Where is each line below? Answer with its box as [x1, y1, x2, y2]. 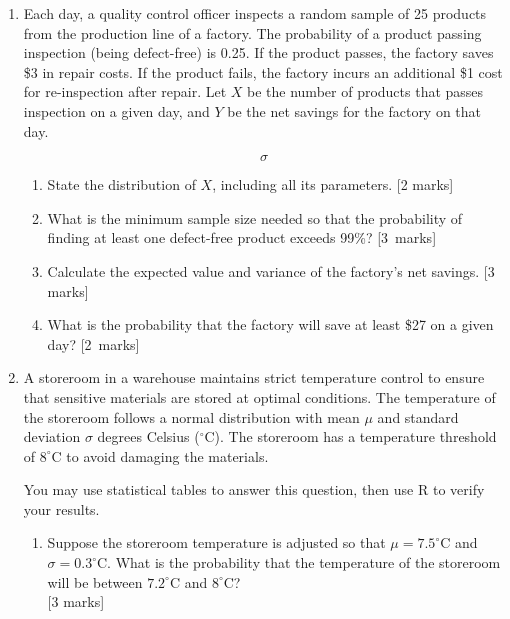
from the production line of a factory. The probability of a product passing [23, 22, 482, 43]
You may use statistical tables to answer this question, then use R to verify [23, 479, 485, 500]
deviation [23, 426, 81, 447]
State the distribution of [47, 174, 196, 195]
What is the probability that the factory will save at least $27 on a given [47, 314, 494, 335]
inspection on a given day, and [23, 100, 210, 121]
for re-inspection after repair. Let [23, 81, 227, 102]
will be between [47, 571, 143, 592]
